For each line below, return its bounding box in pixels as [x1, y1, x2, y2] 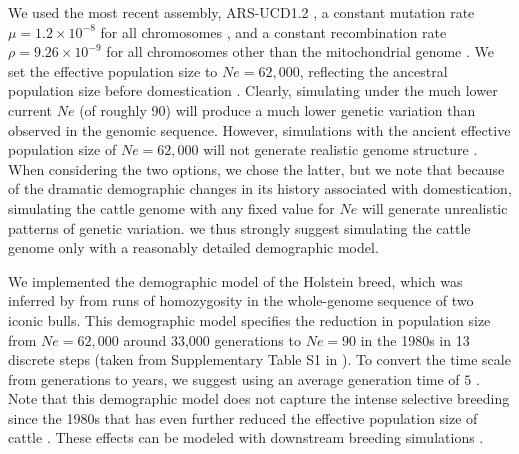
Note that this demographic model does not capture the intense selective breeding [8, 388, 510, 409]
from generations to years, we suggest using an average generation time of [8, 368, 460, 389]
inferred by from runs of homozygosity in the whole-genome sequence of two [8, 290, 474, 311]
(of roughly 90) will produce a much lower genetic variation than [79, 99, 476, 120]
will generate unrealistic [361, 197, 508, 218]
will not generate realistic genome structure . [203, 139, 478, 160]
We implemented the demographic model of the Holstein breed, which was [8, 270, 463, 291]
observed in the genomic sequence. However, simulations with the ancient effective [8, 119, 511, 140]
